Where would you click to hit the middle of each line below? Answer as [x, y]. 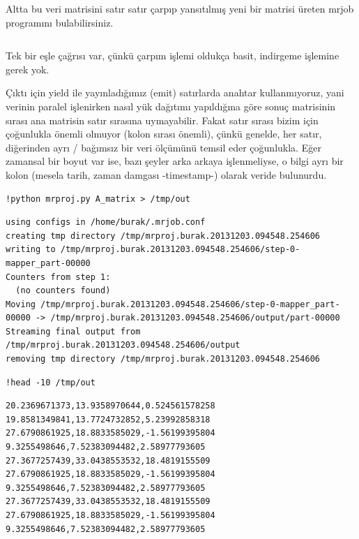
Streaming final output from [73, 331]
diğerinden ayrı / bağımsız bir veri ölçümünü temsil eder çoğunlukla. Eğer [163, 147]
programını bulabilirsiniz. [60, 22]
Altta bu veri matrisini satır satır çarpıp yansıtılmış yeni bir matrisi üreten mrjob [180, 8]
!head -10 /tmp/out [51, 382]
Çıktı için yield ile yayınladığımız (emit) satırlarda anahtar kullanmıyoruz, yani [175, 93]
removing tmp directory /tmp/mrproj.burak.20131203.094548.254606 [163, 359]
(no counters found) [63, 291]
